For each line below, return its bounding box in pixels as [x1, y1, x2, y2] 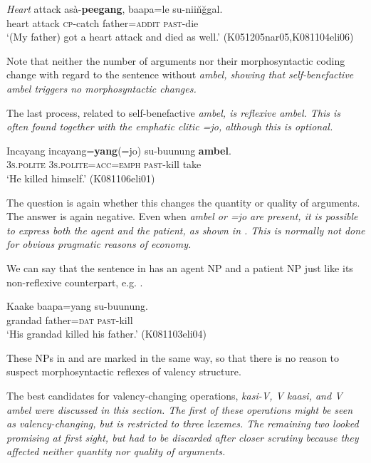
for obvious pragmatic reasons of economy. [6, 236, 192, 251]
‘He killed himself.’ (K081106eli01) [6, 170, 155, 185]
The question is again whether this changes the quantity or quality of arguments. [6, 194, 360, 209]
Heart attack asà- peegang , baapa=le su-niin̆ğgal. [6, 1, 223, 16]
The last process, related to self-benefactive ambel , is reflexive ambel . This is [6, 105, 341, 120]
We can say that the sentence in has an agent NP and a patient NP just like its [6, 260, 353, 275]
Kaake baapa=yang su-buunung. [6, 298, 148, 313]
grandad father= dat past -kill [6, 312, 133, 327]
